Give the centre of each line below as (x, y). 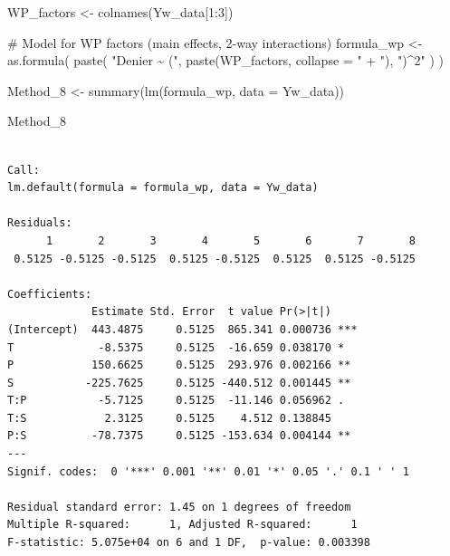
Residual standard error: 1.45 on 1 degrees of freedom (179, 507)
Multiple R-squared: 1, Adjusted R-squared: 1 (182, 525)
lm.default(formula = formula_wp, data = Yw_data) (163, 188)
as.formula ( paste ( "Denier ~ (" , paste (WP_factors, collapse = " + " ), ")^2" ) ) (226, 60)
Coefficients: (50, 294)
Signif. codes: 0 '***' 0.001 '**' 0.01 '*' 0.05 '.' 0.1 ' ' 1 (208, 471)
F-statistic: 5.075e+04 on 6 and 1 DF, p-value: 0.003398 (189, 543)
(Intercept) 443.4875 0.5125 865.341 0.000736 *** (182, 329)
